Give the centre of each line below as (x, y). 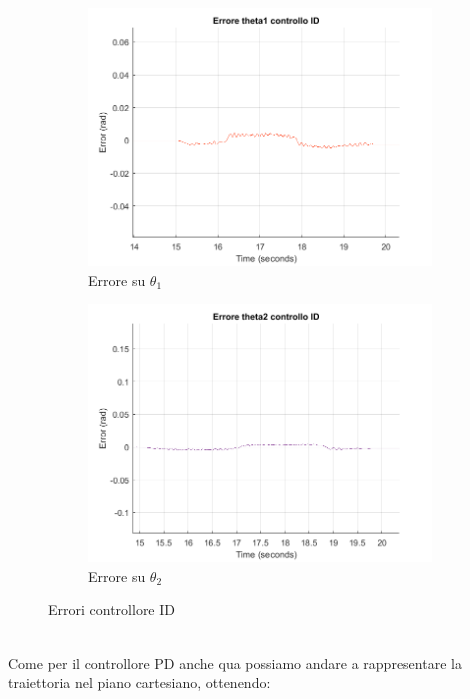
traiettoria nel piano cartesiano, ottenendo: (139, 682)
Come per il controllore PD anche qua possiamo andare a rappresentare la (235, 662)
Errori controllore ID (111, 609)
